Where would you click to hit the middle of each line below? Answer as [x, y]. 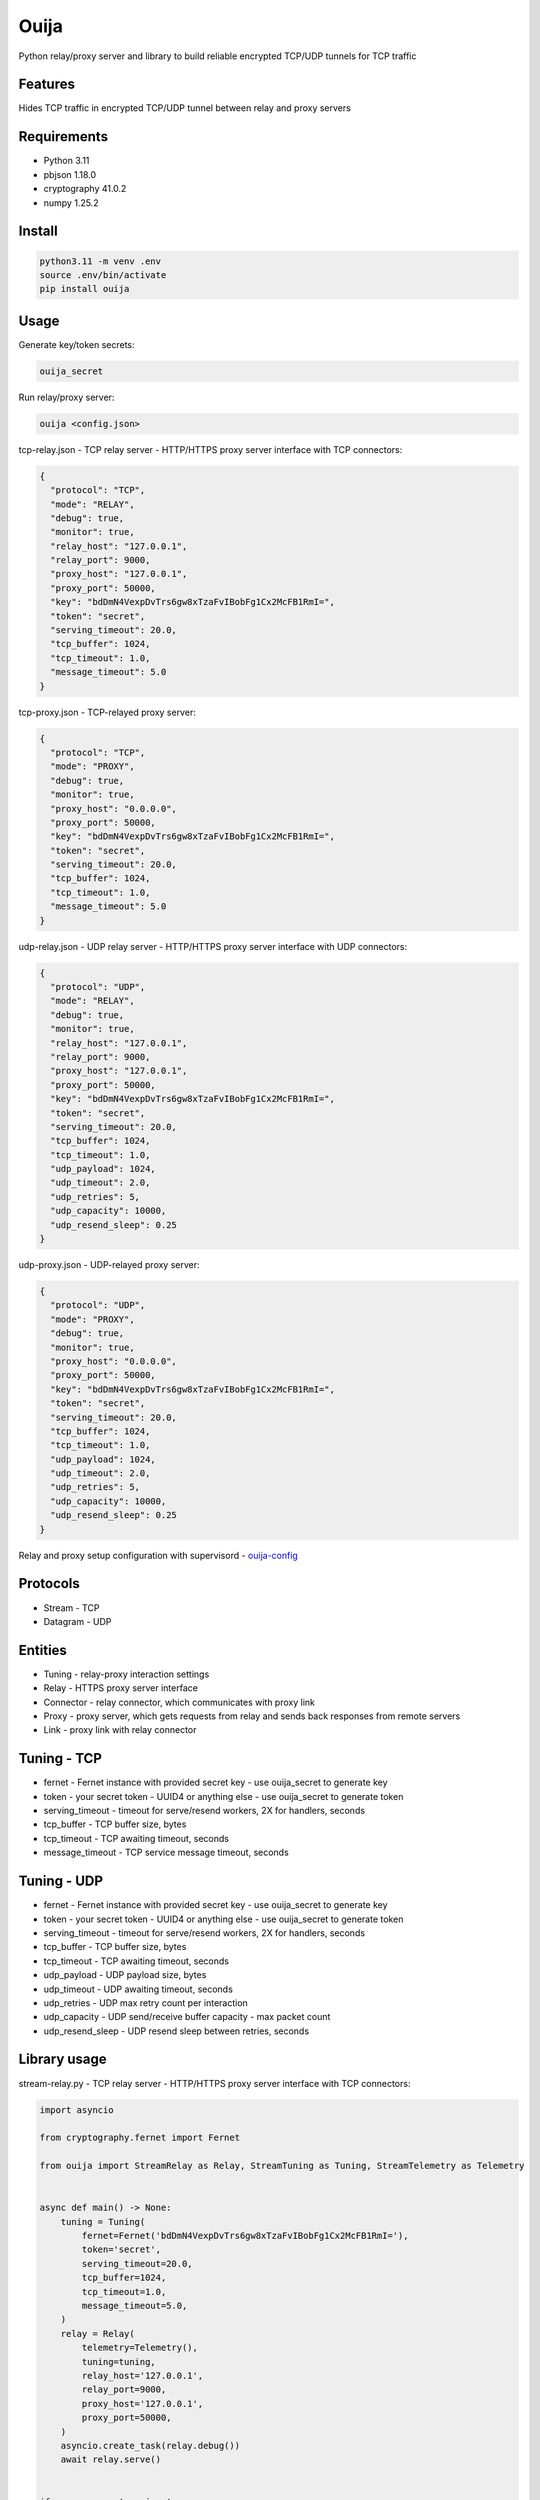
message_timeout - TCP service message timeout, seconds [166, 1852]
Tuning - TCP [60, 1758]
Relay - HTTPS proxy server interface [121, 1688]
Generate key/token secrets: [76, 344]
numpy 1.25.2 [71, 202]
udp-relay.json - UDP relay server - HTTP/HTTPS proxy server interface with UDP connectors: [213, 946]
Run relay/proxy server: [66, 397]
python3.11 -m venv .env [100, 261]
